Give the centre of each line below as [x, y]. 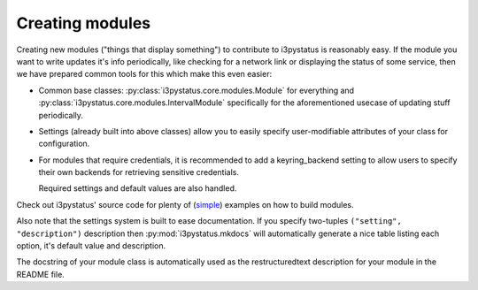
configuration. [64, 144]
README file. [41, 274]
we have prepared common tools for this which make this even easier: [144, 74]
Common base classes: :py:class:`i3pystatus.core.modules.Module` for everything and [196, 90]
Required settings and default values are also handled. [138, 188]
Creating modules [83, 23]
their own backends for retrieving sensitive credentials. [139, 172]
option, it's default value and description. [91, 246]
